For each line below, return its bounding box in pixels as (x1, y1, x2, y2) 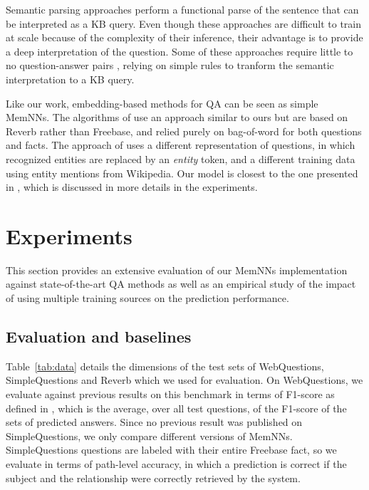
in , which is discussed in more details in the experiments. (6, 179, 258, 194)
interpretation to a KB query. (6, 71, 135, 86)
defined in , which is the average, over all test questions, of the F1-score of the (6, 400, 347, 415)
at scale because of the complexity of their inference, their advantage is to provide (6, 30, 363, 45)
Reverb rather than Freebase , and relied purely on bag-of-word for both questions (6, 123, 362, 138)
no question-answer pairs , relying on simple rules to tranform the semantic (6, 58, 334, 73)
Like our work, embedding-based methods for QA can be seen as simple (6, 95, 318, 110)
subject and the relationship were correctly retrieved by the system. (6, 470, 301, 485)
